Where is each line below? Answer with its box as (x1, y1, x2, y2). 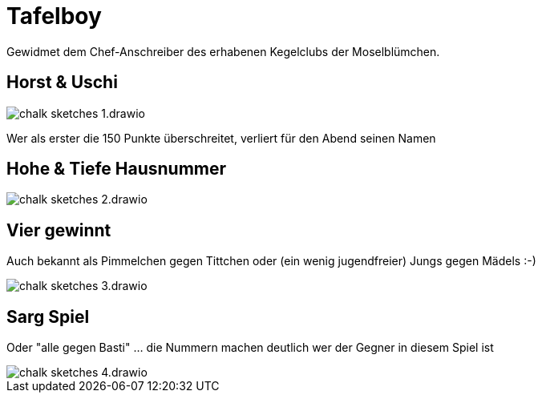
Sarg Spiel (6, 306, 90, 327)
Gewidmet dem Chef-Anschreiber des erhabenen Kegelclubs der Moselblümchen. (6, 44, 440, 58)
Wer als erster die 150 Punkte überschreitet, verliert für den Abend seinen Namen (6, 131, 436, 145)
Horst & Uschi (6, 72, 118, 93)
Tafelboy (6, 2, 102, 30)
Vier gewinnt (6, 220, 111, 240)
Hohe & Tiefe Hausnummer (6, 159, 227, 179)
